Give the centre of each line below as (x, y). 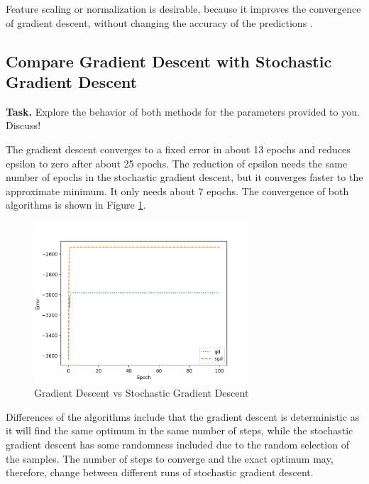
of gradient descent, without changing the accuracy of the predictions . (159, 22)
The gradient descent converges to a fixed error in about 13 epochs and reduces (178, 149)
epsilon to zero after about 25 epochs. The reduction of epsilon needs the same (177, 163)
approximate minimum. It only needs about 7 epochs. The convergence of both (177, 191)
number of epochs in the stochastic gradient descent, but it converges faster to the (184, 177)
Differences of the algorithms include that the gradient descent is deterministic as (183, 416)
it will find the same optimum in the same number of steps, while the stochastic (180, 430)
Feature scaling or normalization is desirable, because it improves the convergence (183, 9)
